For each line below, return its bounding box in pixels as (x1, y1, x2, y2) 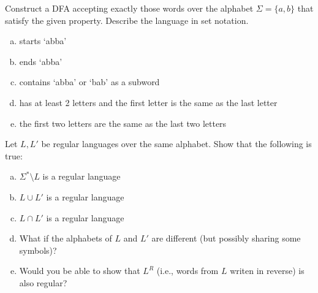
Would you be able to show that (19, 264, 140, 277)
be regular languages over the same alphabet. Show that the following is (41, 137, 312, 150)
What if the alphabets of (19, 232, 112, 245)
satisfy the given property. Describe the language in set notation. (5, 13, 249, 26)
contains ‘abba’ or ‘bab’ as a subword (19, 75, 160, 88)
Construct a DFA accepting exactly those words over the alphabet (5, 2, 254, 14)
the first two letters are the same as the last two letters (19, 116, 227, 129)
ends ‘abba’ (19, 55, 62, 67)
